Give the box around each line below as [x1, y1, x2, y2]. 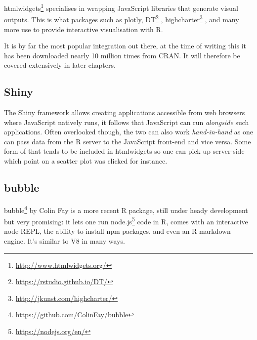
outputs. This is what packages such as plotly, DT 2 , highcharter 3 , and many [4, 13, 239, 24]
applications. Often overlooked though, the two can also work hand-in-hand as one [4, 127, 253, 137]
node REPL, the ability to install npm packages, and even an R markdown [4, 226, 231, 236]
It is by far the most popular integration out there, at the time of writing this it [4, 41, 247, 51]
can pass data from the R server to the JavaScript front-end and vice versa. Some [4, 136, 251, 146]
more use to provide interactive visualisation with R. [4, 24, 163, 34]
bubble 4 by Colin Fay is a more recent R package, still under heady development [4, 203, 248, 215]
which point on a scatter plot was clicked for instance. [4, 156, 168, 166]
